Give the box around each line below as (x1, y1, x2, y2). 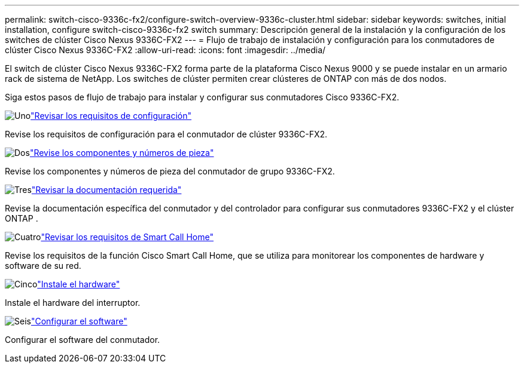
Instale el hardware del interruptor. (5, 298, 141, 308)
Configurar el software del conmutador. (5, 335, 160, 345)
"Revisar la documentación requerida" (31, 185, 182, 195)
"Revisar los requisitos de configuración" (31, 111, 192, 121)
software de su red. (5, 260, 81, 271)
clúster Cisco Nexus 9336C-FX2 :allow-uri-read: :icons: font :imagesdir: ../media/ (5, 45, 326, 55)
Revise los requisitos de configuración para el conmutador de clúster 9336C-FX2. (5, 129, 328, 139)
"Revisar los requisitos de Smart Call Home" (41, 232, 214, 242)
